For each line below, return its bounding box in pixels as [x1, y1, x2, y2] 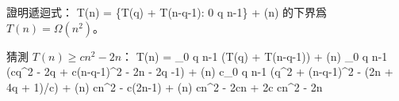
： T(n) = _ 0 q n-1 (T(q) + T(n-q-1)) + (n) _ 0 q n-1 [121, 47, 388, 64]
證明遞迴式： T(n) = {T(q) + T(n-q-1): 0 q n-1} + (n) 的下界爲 [6, 4, 328, 20]
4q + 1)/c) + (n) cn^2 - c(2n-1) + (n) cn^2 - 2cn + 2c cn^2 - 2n [6, 78, 323, 95]
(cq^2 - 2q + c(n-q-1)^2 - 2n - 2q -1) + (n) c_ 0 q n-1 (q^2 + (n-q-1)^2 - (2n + [6, 63, 393, 80]
